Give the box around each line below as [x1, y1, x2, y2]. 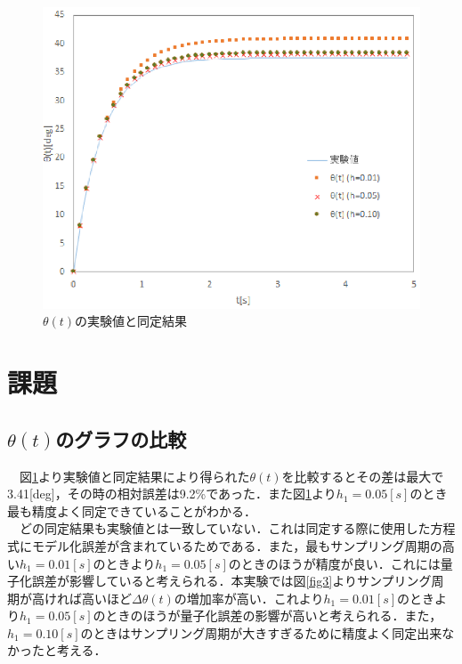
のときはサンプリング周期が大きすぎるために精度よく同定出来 [80, 623, 442, 642]
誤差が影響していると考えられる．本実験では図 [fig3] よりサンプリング [31, 571, 432, 590]
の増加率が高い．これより [174, 588, 324, 607]
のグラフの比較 [55, 425, 187, 452]
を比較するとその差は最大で [281, 466, 444, 485]
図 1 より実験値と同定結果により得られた [19, 466, 250, 485]
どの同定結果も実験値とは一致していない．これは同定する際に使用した [19, 519, 431, 538]
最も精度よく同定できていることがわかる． [7, 501, 256, 520]
